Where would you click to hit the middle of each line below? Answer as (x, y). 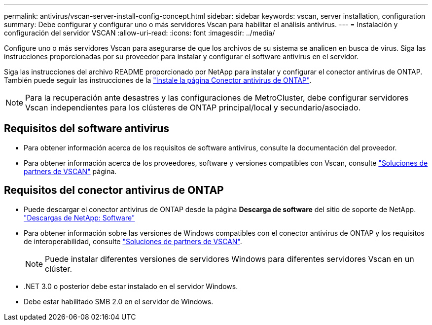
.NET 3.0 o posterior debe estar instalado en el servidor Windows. (131, 286)
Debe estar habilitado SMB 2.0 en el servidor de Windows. (119, 301)
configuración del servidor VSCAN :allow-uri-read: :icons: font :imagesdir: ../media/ (140, 33)
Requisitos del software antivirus (87, 129)
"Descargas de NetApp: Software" (79, 217)
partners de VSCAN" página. (70, 171)
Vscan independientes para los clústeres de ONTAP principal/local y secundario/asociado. (193, 108)
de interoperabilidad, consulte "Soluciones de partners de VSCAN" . (133, 241)
